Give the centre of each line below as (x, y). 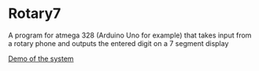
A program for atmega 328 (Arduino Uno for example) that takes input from (130, 35)
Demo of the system (41, 59)
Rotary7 (35, 14)
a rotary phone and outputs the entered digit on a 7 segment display (118, 43)
